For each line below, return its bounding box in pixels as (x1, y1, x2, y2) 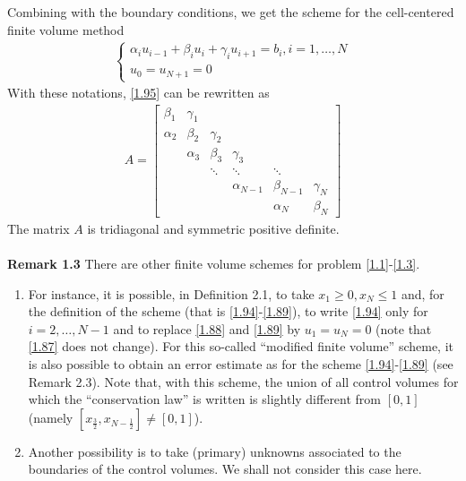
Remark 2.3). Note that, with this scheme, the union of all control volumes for (28, 372, 459, 391)
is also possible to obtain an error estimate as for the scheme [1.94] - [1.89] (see (28, 355, 453, 373)
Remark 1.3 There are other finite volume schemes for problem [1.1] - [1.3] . (7, 254, 420, 273)
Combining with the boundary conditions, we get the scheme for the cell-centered (7, 3, 454, 21)
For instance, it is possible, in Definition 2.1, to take (28, 284, 315, 303)
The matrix (7, 219, 70, 237)
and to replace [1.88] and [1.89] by (113, 319, 301, 338)
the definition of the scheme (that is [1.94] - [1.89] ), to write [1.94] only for (28, 302, 428, 321)
